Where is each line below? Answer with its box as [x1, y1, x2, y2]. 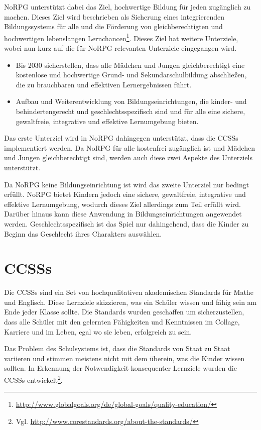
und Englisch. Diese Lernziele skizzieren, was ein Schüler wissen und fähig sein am [4, 296, 257, 307]
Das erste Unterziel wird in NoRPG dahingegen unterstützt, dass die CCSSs [4, 133, 238, 143]
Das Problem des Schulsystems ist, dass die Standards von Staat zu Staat [4, 343, 230, 354]
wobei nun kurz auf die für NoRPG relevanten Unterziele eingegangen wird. [4, 43, 237, 53]
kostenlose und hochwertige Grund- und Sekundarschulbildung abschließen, [16, 69, 247, 80]
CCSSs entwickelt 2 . [4, 373, 63, 385]
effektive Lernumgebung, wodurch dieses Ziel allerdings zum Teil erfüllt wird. [4, 198, 241, 209]
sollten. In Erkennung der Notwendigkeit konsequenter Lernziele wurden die [4, 363, 237, 373]
